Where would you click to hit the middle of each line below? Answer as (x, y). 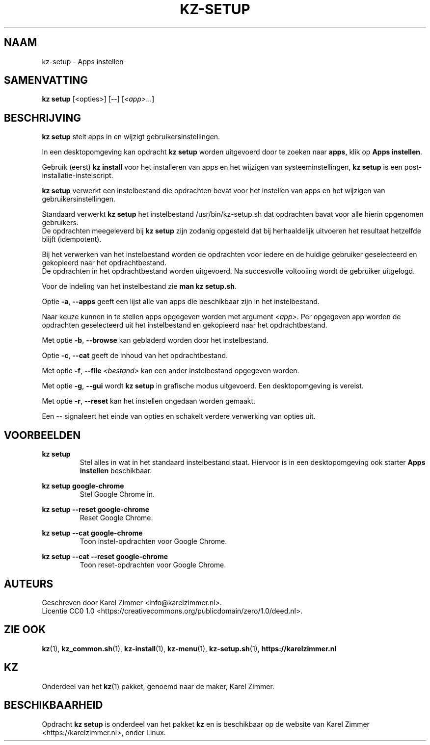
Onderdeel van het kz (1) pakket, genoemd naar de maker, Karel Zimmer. (158, 686)
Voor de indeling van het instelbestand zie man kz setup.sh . (139, 286)
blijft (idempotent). (72, 239)
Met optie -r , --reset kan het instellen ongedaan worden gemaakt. (149, 401)
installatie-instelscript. (78, 176)
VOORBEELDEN (42, 435)
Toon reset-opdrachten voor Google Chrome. (153, 565)
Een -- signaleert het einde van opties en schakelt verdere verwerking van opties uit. (179, 416)
